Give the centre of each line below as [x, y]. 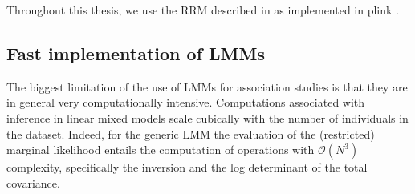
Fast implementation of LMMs [136, 53]
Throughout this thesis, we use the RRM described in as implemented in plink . [203, 10]
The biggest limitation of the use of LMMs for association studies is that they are [207, 86]
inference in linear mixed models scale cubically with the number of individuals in [207, 117]
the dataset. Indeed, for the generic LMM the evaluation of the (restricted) [191, 133]
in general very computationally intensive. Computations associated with [186, 102]
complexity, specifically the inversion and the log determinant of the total [187, 167]
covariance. [33, 182]
